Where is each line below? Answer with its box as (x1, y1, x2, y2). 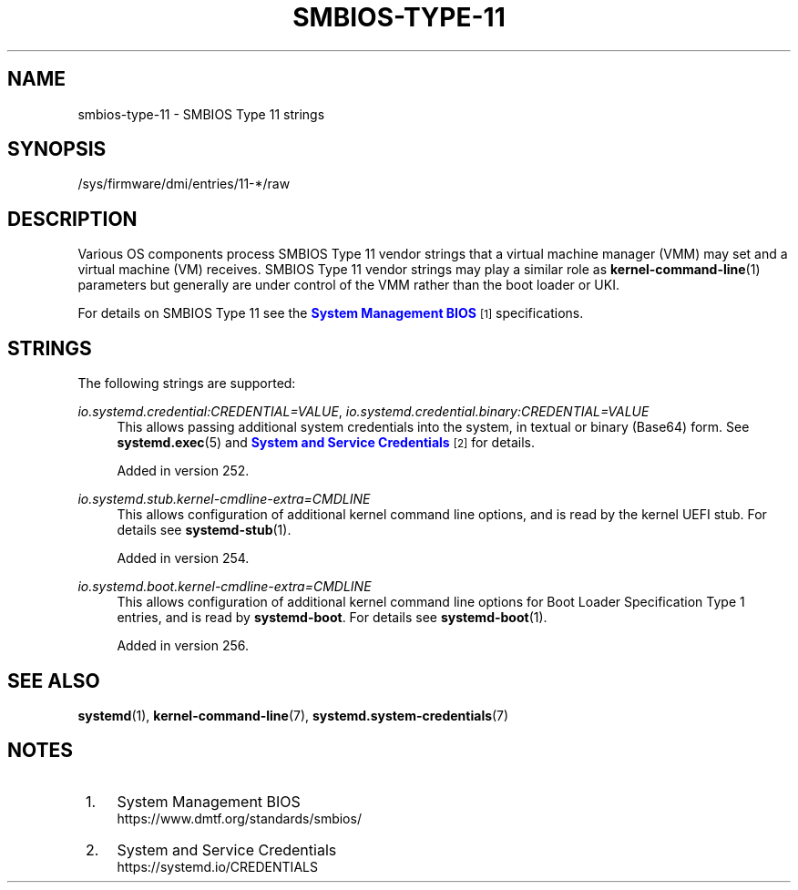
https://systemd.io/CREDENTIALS (117, 858, 318, 875)
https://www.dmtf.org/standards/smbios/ (117, 810, 362, 826)
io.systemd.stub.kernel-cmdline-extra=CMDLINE (77, 491, 371, 507)
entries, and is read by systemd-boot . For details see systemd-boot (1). (117, 609, 547, 626)
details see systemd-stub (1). (117, 522, 292, 538)
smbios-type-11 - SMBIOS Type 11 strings (77, 106, 325, 122)
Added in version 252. (117, 463, 250, 479)
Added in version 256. (117, 638, 249, 654)
